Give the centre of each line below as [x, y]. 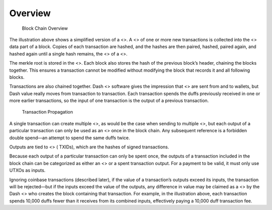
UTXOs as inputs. [27, 170]
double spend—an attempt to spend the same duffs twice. [70, 138]
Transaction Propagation [47, 112]
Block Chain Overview [45, 28]
